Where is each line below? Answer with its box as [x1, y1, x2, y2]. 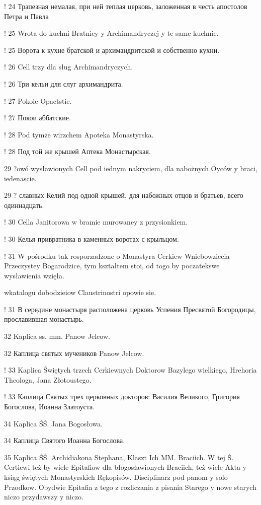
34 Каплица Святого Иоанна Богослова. [4, 435, 125, 446]
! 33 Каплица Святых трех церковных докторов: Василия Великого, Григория [4, 391, 240, 402]
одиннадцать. [4, 199, 44, 210]
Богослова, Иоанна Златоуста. [4, 401, 95, 412]
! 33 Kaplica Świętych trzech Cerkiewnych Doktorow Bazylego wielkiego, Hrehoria [4, 365, 257, 375]
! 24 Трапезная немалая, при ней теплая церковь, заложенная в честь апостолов [4, 1, 247, 11]
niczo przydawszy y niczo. [4, 491, 83, 502]
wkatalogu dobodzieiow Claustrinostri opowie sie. [4, 287, 156, 298]
